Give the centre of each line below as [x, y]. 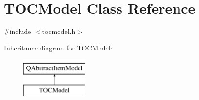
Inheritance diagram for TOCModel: [58, 47]
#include [18, 31]
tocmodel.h [59, 31]
